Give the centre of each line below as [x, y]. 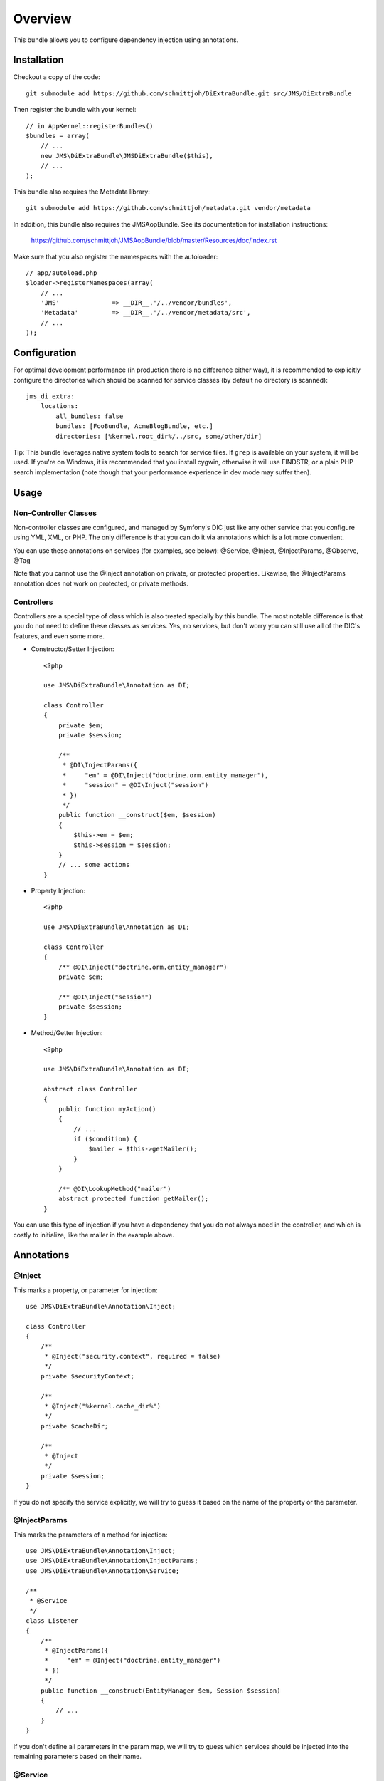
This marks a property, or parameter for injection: [85, 1290]
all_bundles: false [90, 416]
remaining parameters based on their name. [77, 1756]
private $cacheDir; [74, 1426]
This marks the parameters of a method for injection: [90, 1535]
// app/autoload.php [62, 273]
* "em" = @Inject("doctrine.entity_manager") [133, 1661]
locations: [59, 406]
